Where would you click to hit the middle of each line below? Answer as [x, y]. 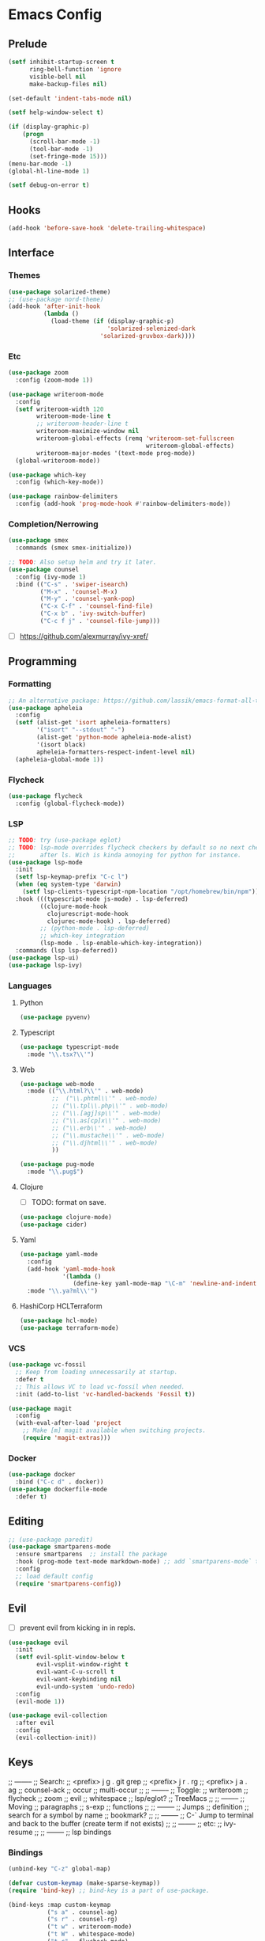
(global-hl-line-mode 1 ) [49, 171]
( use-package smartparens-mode [60, 1547]
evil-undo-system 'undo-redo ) [86, 1687]
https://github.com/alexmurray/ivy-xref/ [84, 636]
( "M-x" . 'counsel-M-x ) [79, 591]
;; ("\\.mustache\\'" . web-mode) [108, 1135]
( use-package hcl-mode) [59, 1321]
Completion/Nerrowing [53, 524]
